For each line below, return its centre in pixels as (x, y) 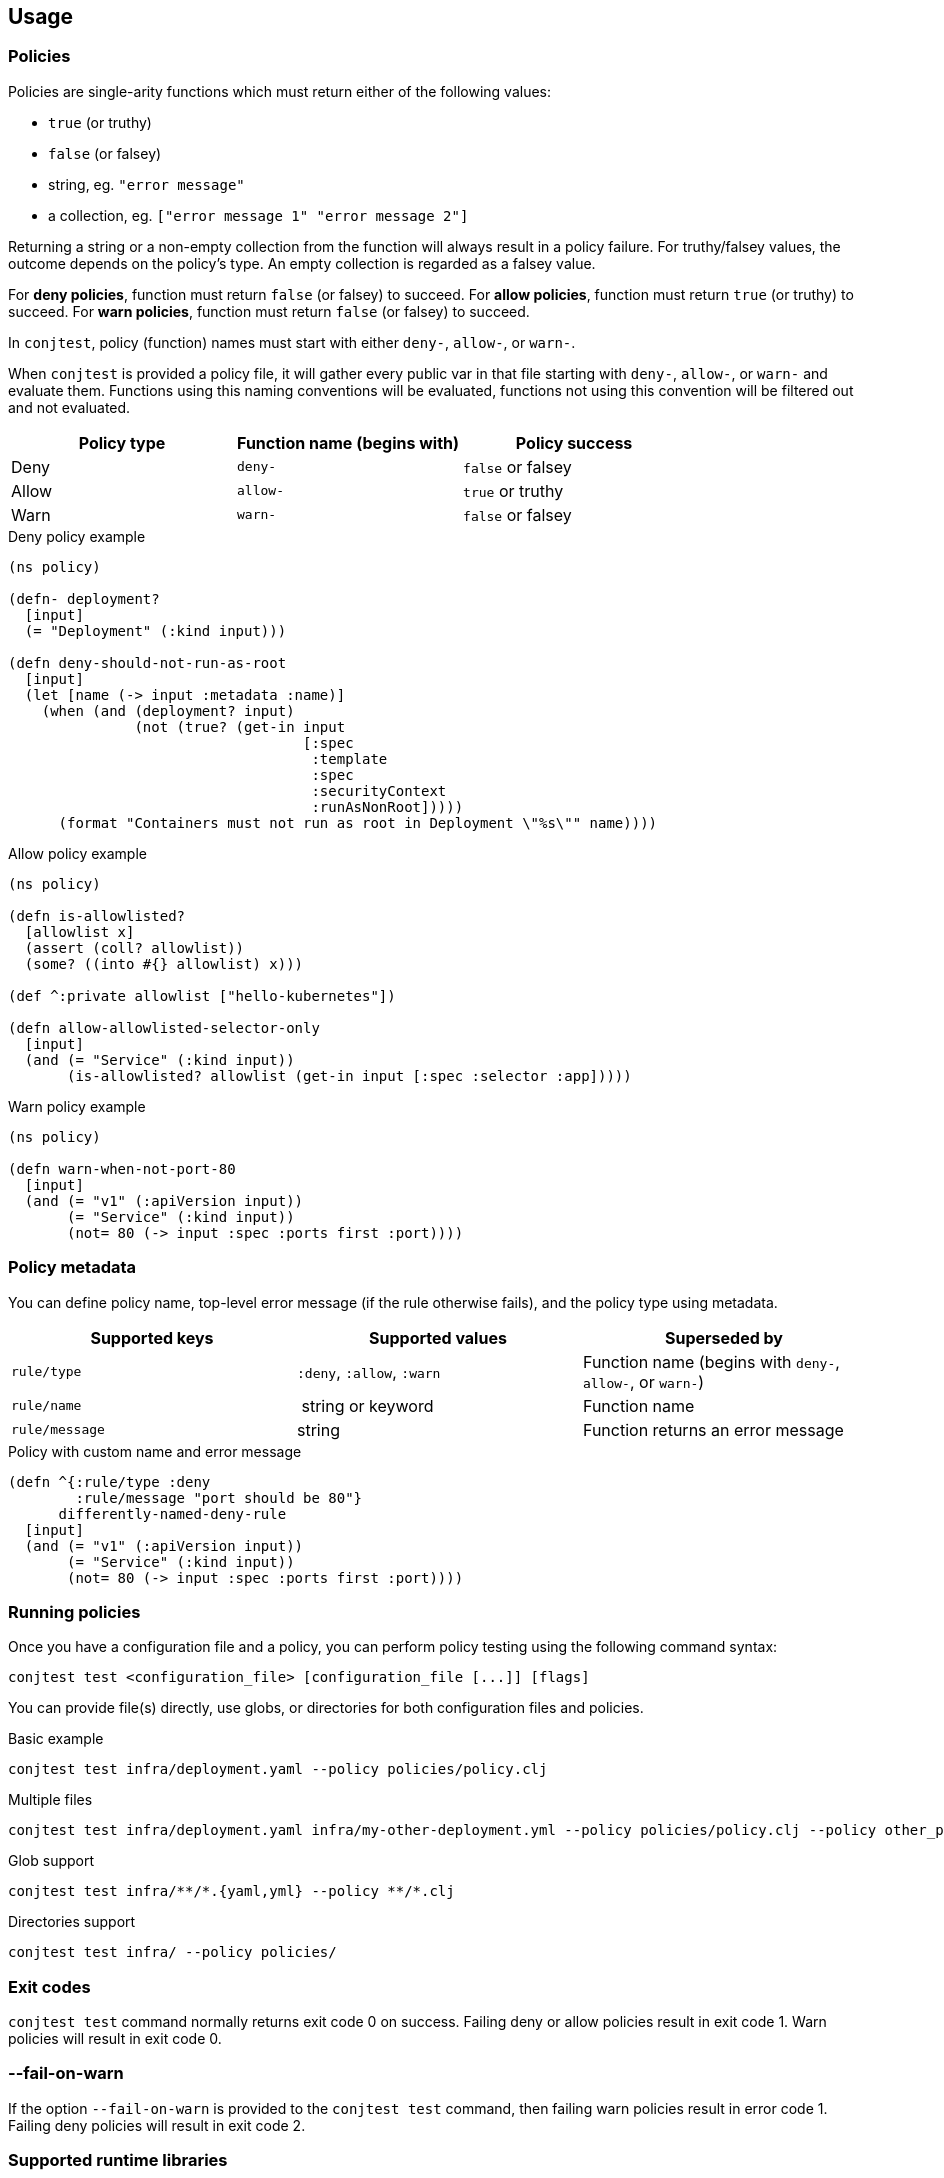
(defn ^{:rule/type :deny (109, 1481)
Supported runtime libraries (118, 2160)
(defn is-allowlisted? (97, 915)
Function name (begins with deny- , (711, 1361)
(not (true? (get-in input (240, 726)
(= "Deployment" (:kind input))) (155, 630)
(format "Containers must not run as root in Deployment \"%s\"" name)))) (358, 822)
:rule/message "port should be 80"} (219, 1497)
